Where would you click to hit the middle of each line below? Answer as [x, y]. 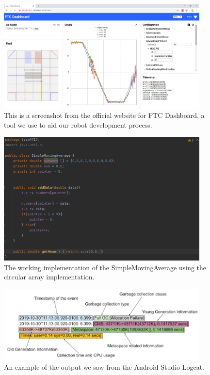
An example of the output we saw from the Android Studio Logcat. [104, 367]
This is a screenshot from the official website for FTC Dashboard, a [104, 115]
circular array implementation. [49, 277]
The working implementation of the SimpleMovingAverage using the [105, 267]
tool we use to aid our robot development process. [78, 125]
